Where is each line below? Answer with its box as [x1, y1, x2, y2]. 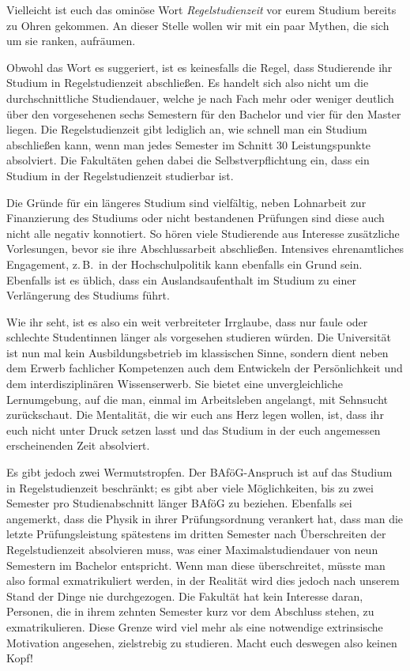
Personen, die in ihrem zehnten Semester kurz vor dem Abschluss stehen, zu [6, 603, 374, 620]
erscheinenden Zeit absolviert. [6, 437, 150, 454]
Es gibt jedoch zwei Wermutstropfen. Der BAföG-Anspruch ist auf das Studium [6, 464, 393, 481]
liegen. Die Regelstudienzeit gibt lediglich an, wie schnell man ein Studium [6, 121, 367, 138]
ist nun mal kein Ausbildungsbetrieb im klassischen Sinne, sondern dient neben [6, 344, 389, 360]
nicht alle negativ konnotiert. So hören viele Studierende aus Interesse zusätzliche [6, 224, 400, 241]
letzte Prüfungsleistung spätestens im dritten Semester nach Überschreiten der [6, 526, 386, 542]
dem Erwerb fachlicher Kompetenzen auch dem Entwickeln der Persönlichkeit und [6, 360, 403, 376]
